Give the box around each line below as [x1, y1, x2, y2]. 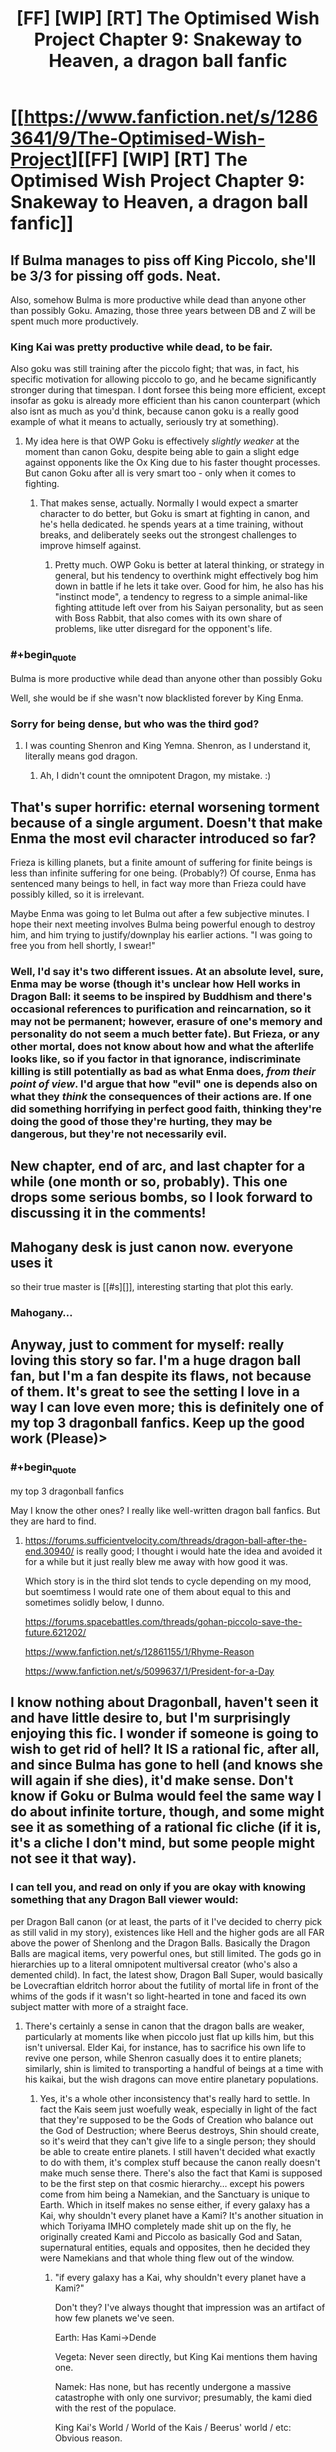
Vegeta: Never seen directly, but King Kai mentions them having [54, 2350, 318, 2362]
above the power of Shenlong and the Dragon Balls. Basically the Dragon [10, 1937, 311, 1949]
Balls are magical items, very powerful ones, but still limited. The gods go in [10, 1947, 322, 1959]
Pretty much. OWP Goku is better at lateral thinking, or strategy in [54, 559, 325, 571]
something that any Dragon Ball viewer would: [10, 1893, 239, 1907]
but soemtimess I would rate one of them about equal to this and [24, 1585, 292, 1597]
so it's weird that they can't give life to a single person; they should [39, 2135, 316, 2147]
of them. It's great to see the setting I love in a [10, 1383, 301, 1401]
